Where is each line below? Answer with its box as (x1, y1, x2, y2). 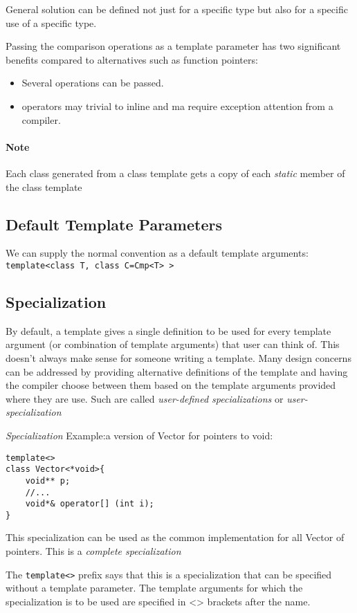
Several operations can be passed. (21, 75, 164, 90)
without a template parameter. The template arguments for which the (6, 580, 303, 595)
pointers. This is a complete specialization (6, 544, 181, 558)
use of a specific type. (6, 15, 97, 30)
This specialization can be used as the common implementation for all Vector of (6, 530, 345, 545)
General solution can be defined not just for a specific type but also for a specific (6, 2, 348, 16)
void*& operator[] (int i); (25, 499, 154, 509)
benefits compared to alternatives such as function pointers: (6, 52, 258, 66)
